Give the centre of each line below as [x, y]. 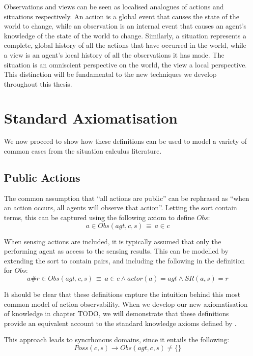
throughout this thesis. [38, 83]
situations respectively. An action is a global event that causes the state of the [122, 16]
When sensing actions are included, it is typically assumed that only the [112, 241]
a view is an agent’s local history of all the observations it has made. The [114, 54]
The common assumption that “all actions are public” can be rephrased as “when [127, 198]
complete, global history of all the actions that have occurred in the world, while [125, 45]
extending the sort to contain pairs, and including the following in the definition [125, 260]
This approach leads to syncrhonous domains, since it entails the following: [117, 340]
